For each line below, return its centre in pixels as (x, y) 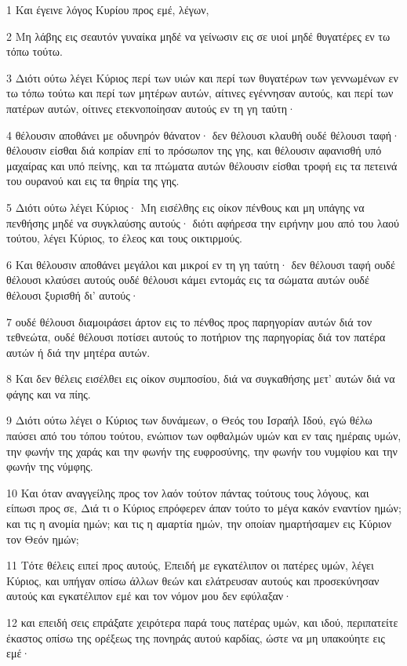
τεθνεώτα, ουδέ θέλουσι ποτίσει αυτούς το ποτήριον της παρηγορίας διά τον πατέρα (196, 337)
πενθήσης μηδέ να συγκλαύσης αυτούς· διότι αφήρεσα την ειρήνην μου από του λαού (203, 222)
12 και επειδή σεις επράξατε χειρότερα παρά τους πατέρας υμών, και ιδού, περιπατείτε (202, 622)
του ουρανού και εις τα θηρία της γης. (93, 181)
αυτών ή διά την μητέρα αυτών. (78, 352)
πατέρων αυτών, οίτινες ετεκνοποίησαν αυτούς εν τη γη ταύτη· (151, 108)
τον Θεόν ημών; (43, 539)
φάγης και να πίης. (49, 393)
